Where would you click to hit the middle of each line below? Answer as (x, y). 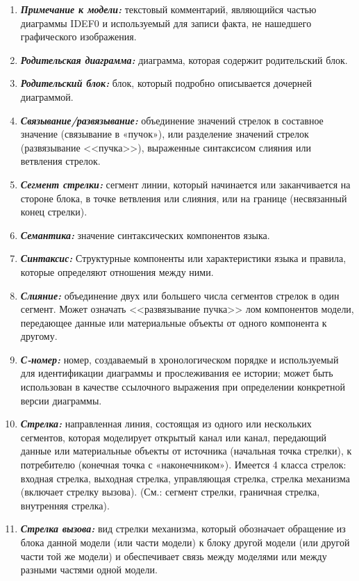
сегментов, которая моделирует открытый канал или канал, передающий (173, 437)
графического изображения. (78, 36)
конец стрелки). (54, 212)
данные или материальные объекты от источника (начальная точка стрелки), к (186, 451)
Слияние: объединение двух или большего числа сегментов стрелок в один (180, 295)
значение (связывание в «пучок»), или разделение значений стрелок (165, 134)
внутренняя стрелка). (65, 505)
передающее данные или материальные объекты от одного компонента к (174, 322)
